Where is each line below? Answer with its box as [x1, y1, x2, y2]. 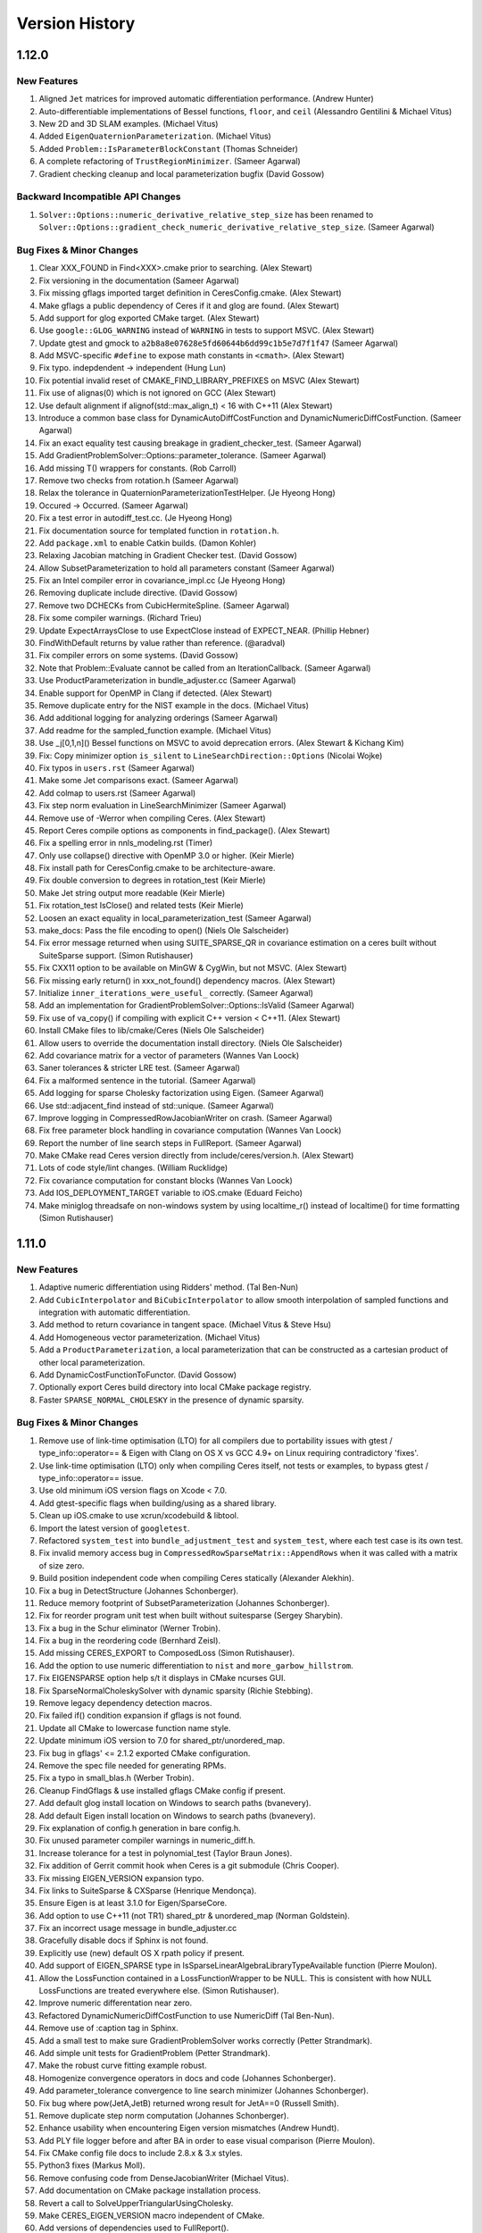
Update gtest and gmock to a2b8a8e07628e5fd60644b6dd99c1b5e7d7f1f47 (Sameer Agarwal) [38, 338, 399, 348]
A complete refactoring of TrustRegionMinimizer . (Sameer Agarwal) [38, 156, 301, 167]
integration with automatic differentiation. [38, 1307, 191, 1317]
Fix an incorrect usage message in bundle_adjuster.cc [38, 1923, 237, 1934]
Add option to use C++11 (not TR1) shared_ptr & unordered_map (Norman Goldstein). [38, 1910, 350, 1920]
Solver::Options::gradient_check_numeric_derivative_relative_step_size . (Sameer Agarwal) [38, 222, 435, 232]
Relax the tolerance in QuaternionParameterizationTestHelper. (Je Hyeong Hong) [38, 488, 337, 498]
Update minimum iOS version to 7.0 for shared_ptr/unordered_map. [38, 1735, 286, 1746]
